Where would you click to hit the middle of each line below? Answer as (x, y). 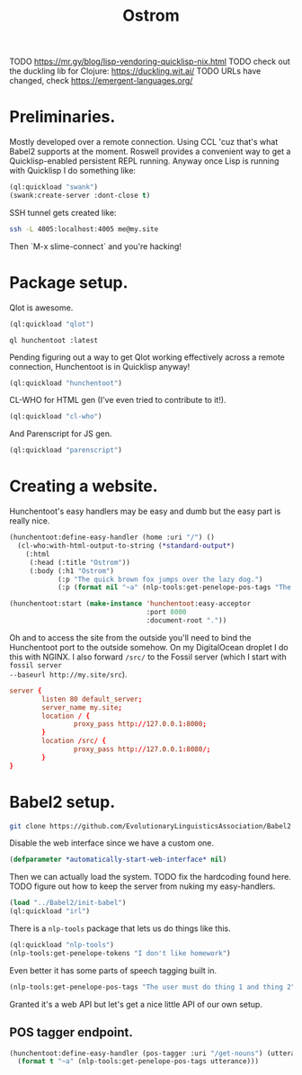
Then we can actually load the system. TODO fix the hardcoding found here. (151, 877)
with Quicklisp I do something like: (73, 171)
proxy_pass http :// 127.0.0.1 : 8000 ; (140, 724)
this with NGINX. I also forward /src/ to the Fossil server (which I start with (148, 657)
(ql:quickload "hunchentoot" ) (66, 383)
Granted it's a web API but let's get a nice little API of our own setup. (136, 1004)
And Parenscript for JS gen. (61, 434)
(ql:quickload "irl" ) (50, 911)
